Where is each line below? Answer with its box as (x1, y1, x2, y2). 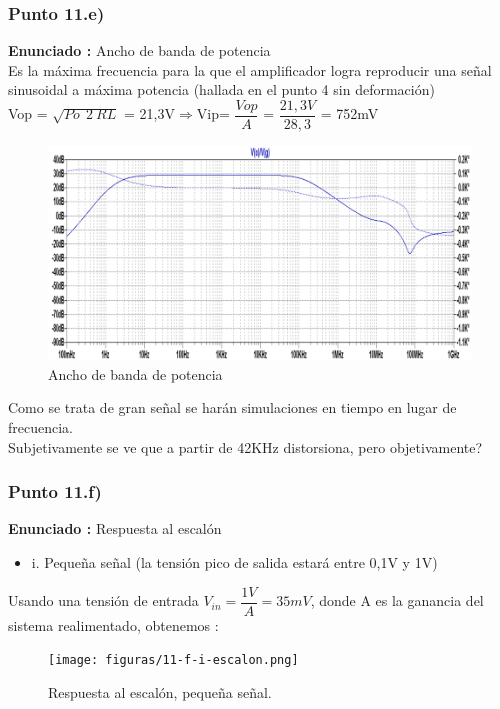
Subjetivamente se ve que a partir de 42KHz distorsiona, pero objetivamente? (8, 436, 483, 457)
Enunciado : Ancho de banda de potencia (8, 40, 271, 61)
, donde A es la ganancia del (310, 590, 484, 611)
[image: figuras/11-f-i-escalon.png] (48, 653, 299, 668)
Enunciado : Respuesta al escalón (8, 518, 222, 539)
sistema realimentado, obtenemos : (8, 614, 219, 635)
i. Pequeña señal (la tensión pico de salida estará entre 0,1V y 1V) (31, 552, 438, 573)
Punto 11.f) (8, 479, 102, 504)
